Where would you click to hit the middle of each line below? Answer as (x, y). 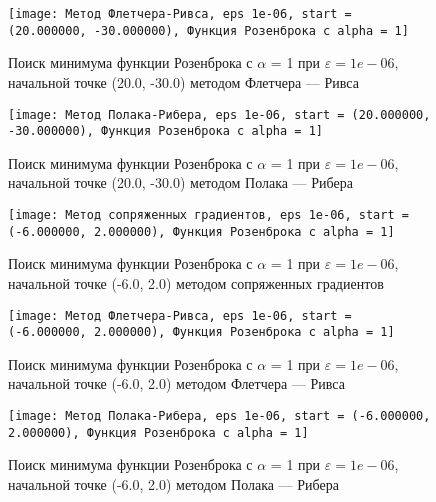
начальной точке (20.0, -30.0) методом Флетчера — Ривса (183, 81)
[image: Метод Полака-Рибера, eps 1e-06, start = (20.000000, (219, 114)
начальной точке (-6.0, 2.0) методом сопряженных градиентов (196, 282)
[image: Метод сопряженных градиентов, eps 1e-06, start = (208, 215)
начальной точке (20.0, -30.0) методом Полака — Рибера (180, 182)
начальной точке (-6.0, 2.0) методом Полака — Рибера (173, 483)
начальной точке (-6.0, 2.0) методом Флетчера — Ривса (176, 383)
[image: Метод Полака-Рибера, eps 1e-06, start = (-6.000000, (219, 416)
